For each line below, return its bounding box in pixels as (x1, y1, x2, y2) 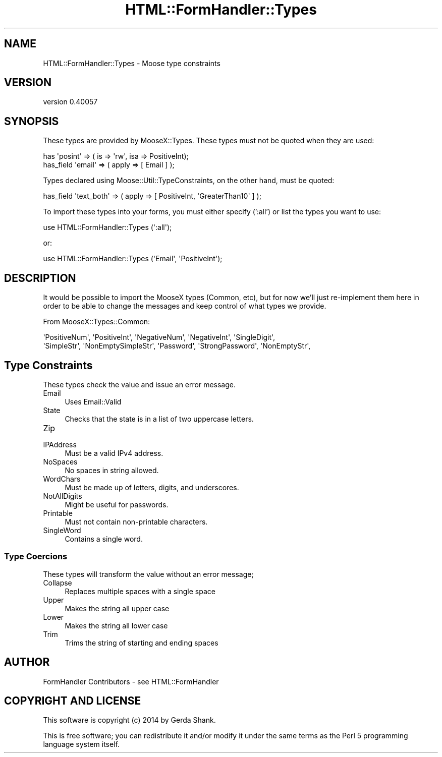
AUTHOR (4, 656, 50, 669)
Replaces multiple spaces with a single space (65, 587, 215, 596)
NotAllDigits (43, 491, 82, 500)
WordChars (43, 474, 81, 483)
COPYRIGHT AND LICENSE (4, 694, 141, 707)
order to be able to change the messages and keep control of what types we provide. (43, 302, 326, 311)
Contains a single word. (65, 534, 143, 543)
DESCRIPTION (4, 271, 76, 284)
